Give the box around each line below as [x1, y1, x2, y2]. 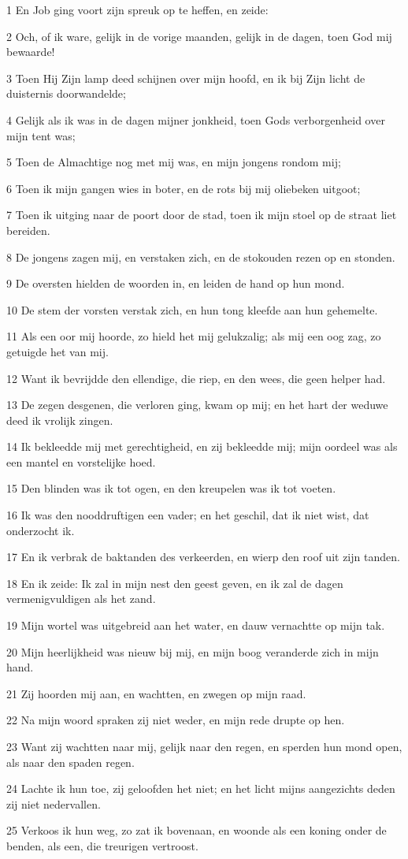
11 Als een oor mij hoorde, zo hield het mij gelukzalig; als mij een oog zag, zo [6, 328, 381, 344]
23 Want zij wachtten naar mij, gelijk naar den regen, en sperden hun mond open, [6, 738, 402, 754]
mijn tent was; [6, 127, 76, 143]
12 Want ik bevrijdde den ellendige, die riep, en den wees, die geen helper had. [6, 370, 386, 386]
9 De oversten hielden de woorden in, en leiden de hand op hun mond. [6, 275, 345, 292]
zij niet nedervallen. [6, 795, 101, 812]
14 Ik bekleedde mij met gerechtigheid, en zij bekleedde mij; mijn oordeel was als [6, 438, 398, 455]
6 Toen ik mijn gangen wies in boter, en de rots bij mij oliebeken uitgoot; [6, 180, 361, 196]
